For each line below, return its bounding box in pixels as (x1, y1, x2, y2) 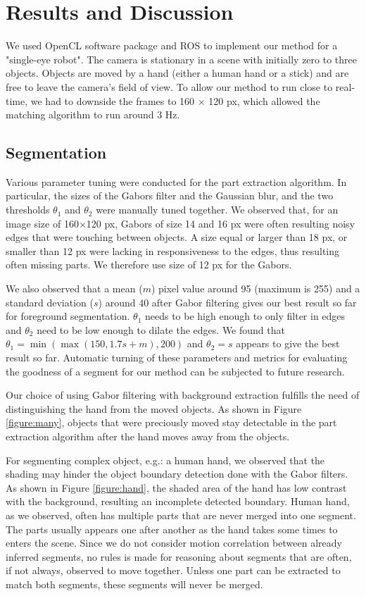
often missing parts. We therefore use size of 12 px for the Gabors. (6, 257, 292, 272)
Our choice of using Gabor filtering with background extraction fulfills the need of (6, 387, 360, 402)
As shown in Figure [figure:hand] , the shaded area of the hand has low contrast (6, 480, 347, 495)
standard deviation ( (6, 294, 94, 309)
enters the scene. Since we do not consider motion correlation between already (6, 535, 342, 550)
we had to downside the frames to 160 (30, 93, 195, 108)
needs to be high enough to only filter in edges (144, 309, 346, 323)
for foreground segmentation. (6, 309, 130, 323)
